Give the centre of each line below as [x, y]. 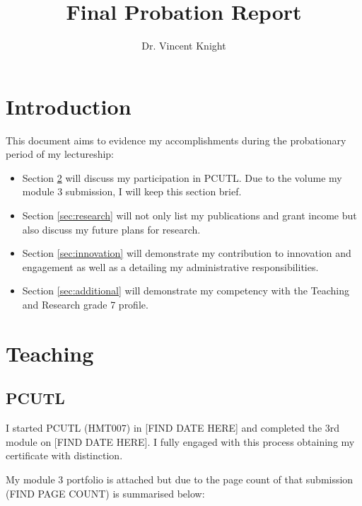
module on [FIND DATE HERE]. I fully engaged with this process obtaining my [180, 441]
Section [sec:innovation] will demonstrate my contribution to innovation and [187, 253]
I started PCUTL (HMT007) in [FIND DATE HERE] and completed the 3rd [173, 428]
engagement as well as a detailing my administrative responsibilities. [170, 266]
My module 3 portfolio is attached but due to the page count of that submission [180, 479]
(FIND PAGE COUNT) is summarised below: [105, 493]
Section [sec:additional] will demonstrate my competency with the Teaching [186, 291]
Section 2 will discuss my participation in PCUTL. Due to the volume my [182, 177]
